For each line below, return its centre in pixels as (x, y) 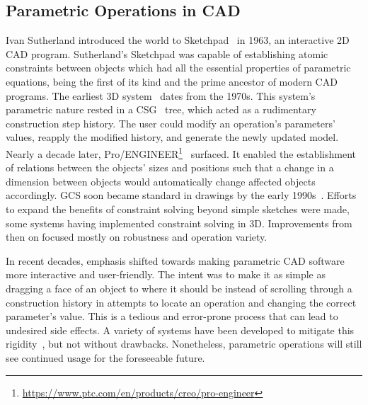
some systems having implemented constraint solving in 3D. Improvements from (179, 223)
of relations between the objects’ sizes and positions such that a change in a (170, 167)
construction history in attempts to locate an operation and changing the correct (181, 302)
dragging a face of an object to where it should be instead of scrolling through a (179, 288)
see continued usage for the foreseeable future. (105, 357)
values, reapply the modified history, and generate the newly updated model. (172, 137)
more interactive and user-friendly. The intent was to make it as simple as (166, 274)
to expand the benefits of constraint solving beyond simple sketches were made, (178, 209)
